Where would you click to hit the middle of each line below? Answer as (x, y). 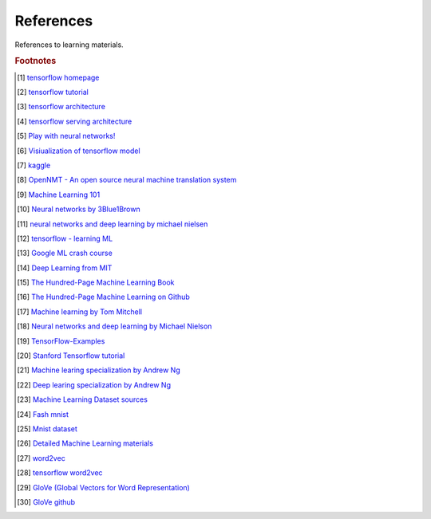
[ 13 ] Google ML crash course (65, 253)
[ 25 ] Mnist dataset (47, 429)
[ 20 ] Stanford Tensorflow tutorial (71, 356)
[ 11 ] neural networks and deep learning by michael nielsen (113, 224)
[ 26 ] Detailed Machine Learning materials (85, 443)
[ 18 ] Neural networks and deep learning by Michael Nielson (115, 326)
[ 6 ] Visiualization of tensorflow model (79, 151)
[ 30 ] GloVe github (46, 501)
